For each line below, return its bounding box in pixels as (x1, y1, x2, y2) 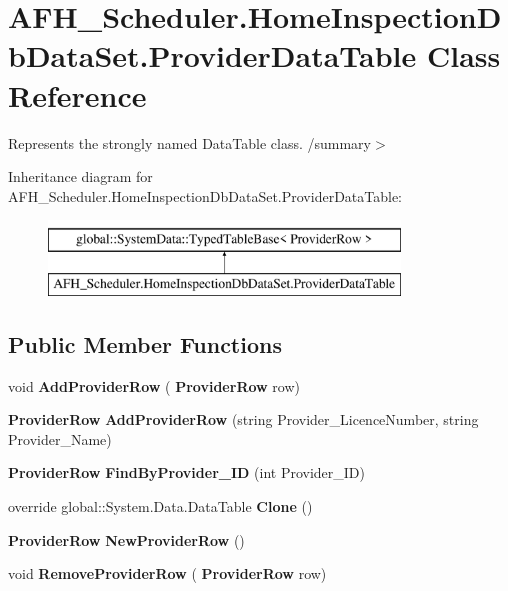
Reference (8, 74, 147, 115)
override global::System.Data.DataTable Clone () (8, 496, 313, 517)
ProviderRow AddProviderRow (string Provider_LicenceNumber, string (8, 409, 479, 430)
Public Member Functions (8, 328, 282, 359)
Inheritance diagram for (8, 166, 153, 187)
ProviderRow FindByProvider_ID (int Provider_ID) (8, 462, 365, 483)
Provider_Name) (8, 428, 112, 449)
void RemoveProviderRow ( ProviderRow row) (8, 563, 327, 584)
